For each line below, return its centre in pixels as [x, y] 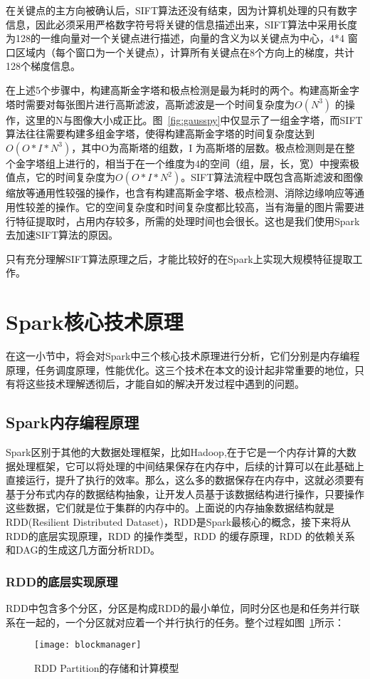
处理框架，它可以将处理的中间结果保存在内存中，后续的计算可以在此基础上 [190, 466]
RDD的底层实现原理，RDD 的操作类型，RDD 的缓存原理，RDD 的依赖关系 [180, 535]
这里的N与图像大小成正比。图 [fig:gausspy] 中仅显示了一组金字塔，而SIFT [194, 119]
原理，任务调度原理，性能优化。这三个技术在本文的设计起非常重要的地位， [180, 369]
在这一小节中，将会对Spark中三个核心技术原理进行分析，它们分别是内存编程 [183, 356]
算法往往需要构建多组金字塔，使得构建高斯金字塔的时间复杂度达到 [160, 134]
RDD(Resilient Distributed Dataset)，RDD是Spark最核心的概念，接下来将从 [179, 521]
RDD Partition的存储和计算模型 [107, 667]
